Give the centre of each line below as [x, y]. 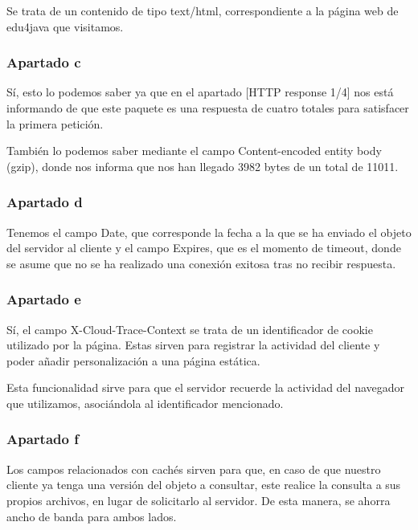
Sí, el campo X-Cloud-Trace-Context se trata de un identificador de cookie [190, 329]
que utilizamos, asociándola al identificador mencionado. [145, 403]
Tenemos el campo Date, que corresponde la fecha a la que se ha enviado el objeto [209, 232]
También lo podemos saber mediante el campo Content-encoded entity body [194, 151]
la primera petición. [55, 123]
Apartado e [44, 299]
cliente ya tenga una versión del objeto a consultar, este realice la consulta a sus [204, 485]
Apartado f [43, 439]
